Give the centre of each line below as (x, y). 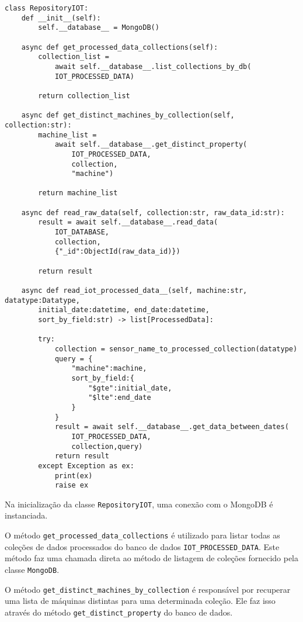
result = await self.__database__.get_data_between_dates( (172, 427)
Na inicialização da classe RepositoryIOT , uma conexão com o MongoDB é (139, 504)
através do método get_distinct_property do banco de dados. (119, 612)
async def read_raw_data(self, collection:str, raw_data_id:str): (153, 212)
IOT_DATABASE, (82, 232)
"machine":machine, (109, 369)
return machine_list (78, 193)
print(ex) (74, 476)
